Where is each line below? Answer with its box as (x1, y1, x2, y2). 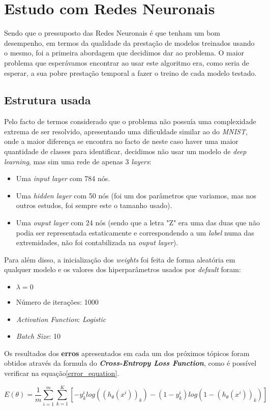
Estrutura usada (4, 92, 91, 108)
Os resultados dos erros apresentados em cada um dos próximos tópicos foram (4, 347, 250, 358)
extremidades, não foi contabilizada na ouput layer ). (16, 237, 178, 248)
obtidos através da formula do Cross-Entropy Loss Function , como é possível (4, 358, 257, 368)
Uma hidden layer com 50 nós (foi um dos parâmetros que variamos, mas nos (16, 190, 256, 200)
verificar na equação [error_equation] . (4, 367, 119, 378)
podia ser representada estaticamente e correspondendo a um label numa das (16, 227, 254, 238)
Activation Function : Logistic (16, 313, 106, 324)
